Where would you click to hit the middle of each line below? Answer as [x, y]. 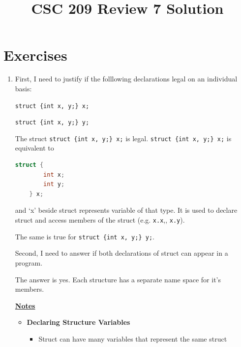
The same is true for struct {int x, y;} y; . [85, 236]
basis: [23, 88]
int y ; [54, 184]
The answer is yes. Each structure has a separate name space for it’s [118, 279]
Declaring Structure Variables [78, 322]
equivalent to [34, 148]
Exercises [35, 55]
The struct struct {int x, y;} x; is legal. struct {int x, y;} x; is [123, 138]
